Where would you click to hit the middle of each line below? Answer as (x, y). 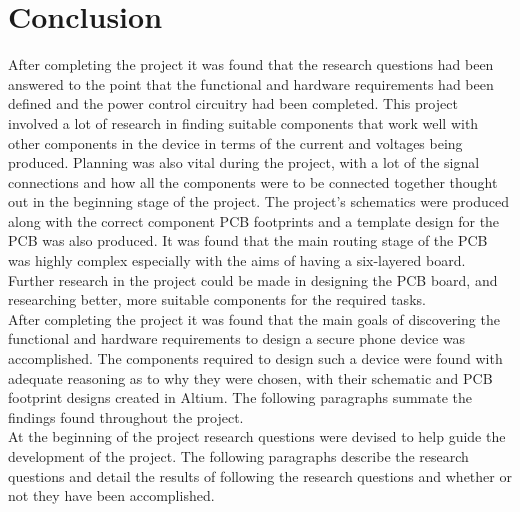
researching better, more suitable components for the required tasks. (217, 299)
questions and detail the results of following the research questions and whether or (260, 475)
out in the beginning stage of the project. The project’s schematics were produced (258, 201)
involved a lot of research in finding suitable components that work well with (243, 122)
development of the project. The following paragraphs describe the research (238, 456)
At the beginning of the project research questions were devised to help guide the (257, 436)
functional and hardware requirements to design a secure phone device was (237, 338)
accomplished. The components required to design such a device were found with (255, 358)
